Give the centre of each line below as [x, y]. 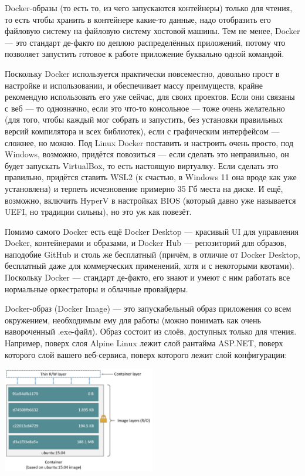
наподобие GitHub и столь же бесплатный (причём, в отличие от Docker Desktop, [152, 254]
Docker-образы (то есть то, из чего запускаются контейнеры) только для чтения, [149, 8]
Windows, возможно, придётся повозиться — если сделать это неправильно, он [147, 154]
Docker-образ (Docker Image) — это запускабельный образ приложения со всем [148, 308]
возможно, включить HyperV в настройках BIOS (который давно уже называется [150, 200]
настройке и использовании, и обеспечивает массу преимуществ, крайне [134, 85]
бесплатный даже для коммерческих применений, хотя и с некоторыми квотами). [150, 266]
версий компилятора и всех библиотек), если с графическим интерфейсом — [142, 131]
